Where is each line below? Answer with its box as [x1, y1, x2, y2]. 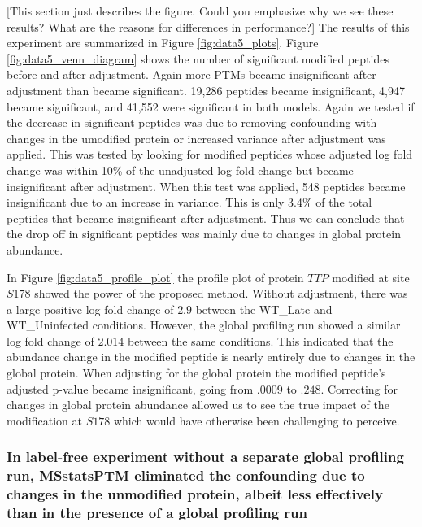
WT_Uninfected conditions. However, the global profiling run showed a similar [7, 316, 401, 333]
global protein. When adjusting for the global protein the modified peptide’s [7, 364, 386, 381]
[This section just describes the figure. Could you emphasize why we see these [7, 2, 394, 19]
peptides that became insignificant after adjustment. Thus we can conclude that [7, 209, 405, 226]
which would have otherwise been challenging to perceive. [113, 412, 400, 429]
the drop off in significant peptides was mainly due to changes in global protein [7, 225, 401, 242]
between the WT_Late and [195, 300, 333, 317]
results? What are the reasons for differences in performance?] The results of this [7, 18, 410, 35]
